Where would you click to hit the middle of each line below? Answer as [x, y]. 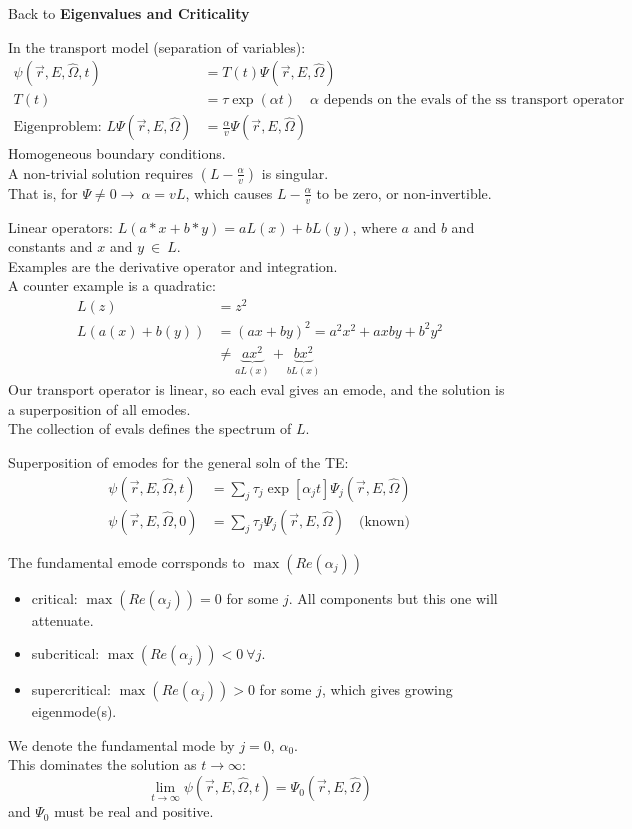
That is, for [43, 192]
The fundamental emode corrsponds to [126, 561]
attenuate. [62, 619]
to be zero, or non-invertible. [404, 192]
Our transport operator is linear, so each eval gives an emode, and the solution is [256, 389]
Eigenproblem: [57, 127]
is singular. [295, 172]
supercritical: [71, 689]
